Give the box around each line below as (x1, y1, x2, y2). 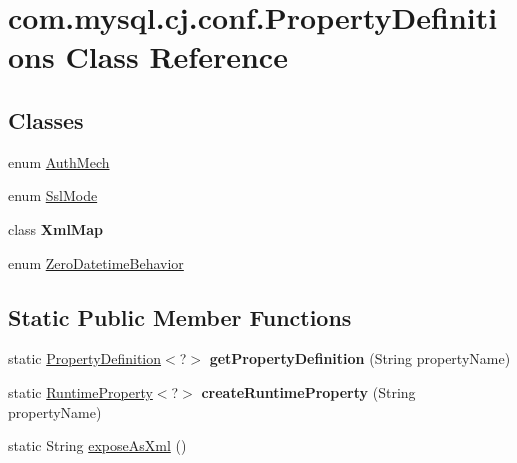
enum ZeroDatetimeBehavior (8, 252, 184, 273)
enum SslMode (8, 185, 98, 206)
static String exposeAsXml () (8, 435, 187, 456)
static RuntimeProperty (8, 381, 153, 402)
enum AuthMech (8, 151, 110, 172)
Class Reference (65, 36, 288, 77)
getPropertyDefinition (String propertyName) (209, 348, 511, 369)
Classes (8, 104, 84, 135)
